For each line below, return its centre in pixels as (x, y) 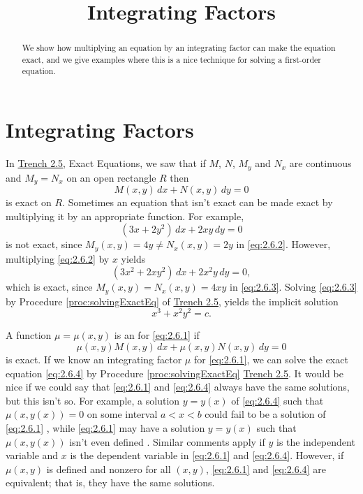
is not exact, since (44, 244)
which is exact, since (49, 287)
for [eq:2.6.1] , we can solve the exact (271, 359)
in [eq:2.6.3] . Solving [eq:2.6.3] (294, 287)
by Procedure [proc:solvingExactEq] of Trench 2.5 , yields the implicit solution (172, 301)
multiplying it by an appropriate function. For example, (125, 216)
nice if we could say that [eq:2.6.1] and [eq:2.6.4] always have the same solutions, (178, 387)
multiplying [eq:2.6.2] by (58, 258)
